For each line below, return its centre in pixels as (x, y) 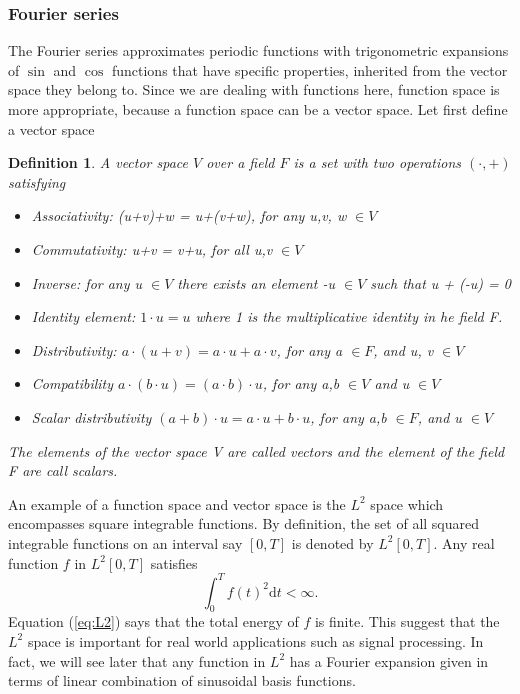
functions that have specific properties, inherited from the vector (309, 69)
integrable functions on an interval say (125, 542)
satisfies (174, 562)
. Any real (464, 542)
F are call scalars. (63, 470)
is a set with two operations (377, 162)
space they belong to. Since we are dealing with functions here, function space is (254, 89)
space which (407, 503)
